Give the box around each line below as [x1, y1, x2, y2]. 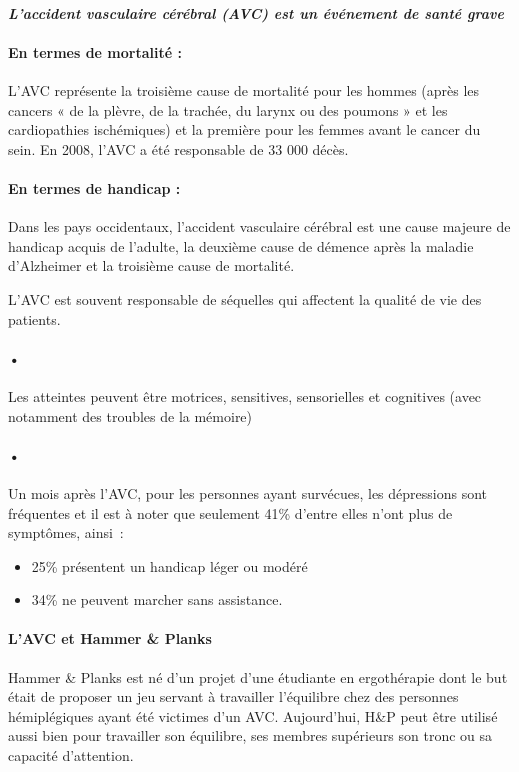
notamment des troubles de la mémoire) [8, 405, 253, 426]
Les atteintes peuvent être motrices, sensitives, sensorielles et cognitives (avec [8, 385, 482, 406]
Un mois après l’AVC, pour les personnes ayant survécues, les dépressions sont [8, 482, 488, 503]
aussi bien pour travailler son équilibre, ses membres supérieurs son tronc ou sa [8, 725, 493, 746]
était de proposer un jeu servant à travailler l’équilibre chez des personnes [8, 686, 459, 707]
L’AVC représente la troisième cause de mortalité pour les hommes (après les [8, 79, 480, 100]
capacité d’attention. [8, 745, 134, 766]
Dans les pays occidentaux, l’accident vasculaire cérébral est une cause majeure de [8, 216, 511, 237]
